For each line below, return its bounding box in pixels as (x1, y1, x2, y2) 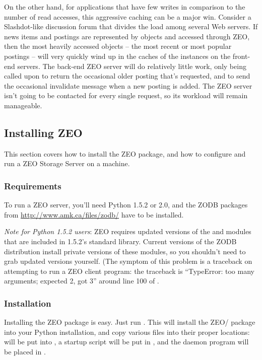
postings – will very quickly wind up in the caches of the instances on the (4, 50, 231, 61)
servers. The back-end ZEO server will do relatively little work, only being (17, 60, 246, 71)
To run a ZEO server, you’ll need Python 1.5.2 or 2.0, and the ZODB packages (4, 199, 248, 210)
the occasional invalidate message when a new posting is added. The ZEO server (4, 80, 252, 91)
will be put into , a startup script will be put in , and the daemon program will (4, 336, 249, 347)
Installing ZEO (4, 124, 83, 140)
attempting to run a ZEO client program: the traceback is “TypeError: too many (4, 265, 254, 276)
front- (232, 50, 250, 61)
